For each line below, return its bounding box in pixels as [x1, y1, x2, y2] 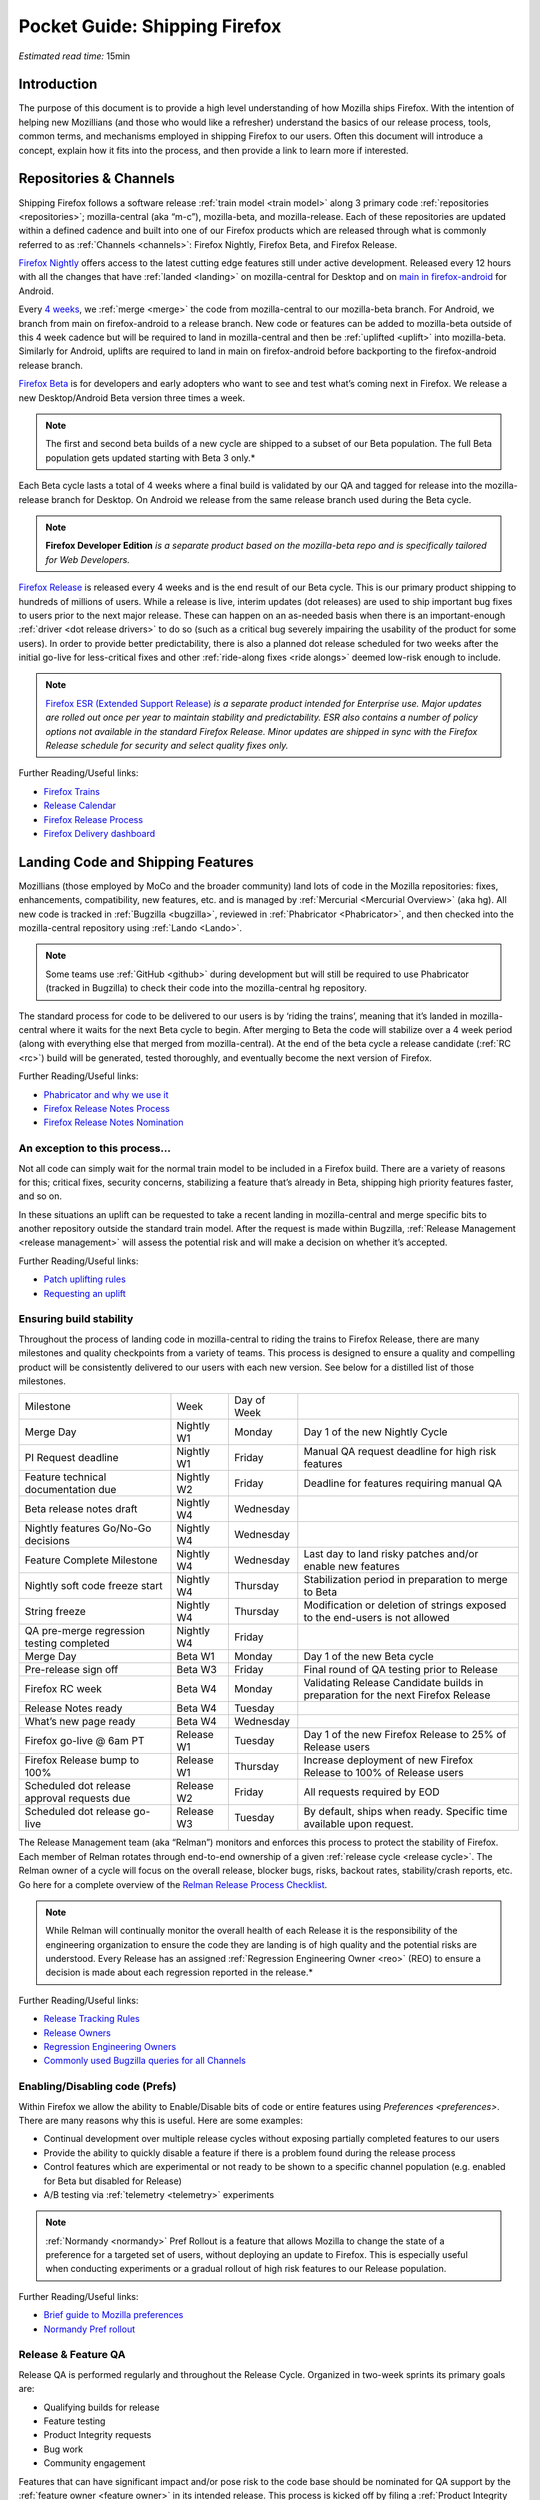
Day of [234, 1393, 266, 1407]
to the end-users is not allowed [303, 1611, 450, 1625]
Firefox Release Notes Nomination [43, 1116, 184, 1129]
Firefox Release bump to [24, 1753, 140, 1767]
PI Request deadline [24, 1451, 119, 1465]
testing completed [24, 1636, 110, 1650]
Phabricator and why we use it [43, 1088, 169, 1100]
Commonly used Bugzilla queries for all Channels [43, 2055, 247, 2067]
